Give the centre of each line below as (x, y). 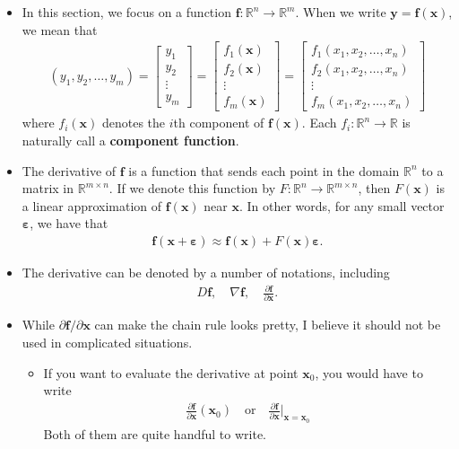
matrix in (48, 188)
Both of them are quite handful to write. (155, 433)
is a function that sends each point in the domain (264, 170)
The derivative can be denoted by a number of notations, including (206, 272)
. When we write (341, 12)
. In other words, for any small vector (342, 205)
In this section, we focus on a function (126, 12)
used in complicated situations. (107, 342)
